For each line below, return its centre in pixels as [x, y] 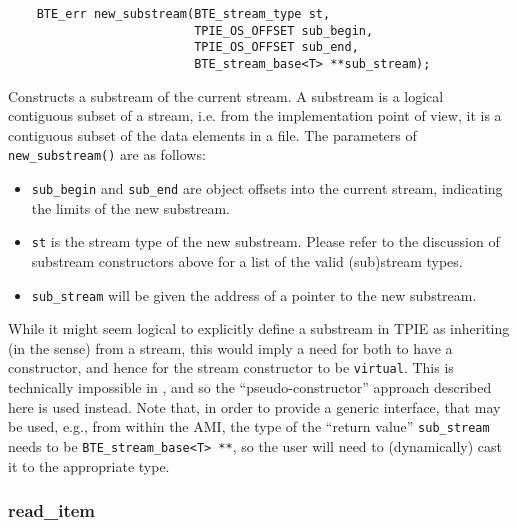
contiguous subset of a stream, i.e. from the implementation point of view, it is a [255, 115]
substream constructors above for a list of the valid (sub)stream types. [247, 260]
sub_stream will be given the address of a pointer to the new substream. [254, 294]
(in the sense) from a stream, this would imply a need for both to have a [230, 347]
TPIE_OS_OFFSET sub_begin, [284, 30]
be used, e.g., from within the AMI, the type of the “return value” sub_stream [249, 426]
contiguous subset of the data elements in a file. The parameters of [212, 134]
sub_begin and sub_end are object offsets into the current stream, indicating [267, 188]
